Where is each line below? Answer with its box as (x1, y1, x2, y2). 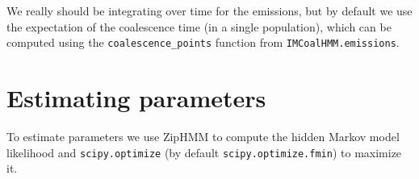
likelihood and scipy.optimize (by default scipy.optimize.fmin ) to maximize (6, 144, 402, 160)
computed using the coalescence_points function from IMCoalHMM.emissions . (6, 34, 400, 51)
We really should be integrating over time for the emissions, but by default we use (6, 2, 413, 19)
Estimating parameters (6, 81, 266, 114)
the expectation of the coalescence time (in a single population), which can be (6, 18, 392, 35)
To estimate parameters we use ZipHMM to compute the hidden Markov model (6, 127, 400, 144)
